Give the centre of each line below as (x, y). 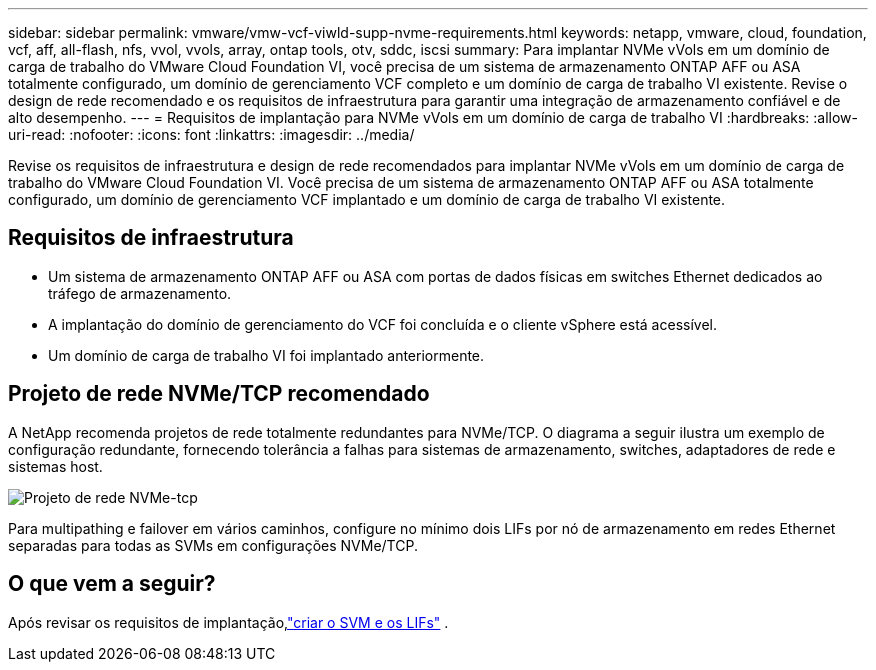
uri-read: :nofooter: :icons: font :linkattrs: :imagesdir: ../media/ (211, 134)
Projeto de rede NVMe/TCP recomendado (219, 394)
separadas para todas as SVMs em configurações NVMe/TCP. (213, 545)
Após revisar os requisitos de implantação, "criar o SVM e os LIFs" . (228, 622)
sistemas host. (55, 466)
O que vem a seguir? (112, 584)
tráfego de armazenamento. (140, 293)
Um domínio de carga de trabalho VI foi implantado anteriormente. (266, 355)
